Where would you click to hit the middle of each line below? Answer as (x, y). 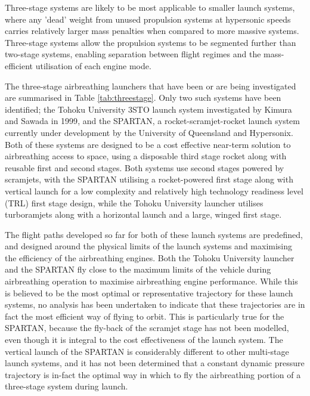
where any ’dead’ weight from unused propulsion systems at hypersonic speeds (148, 19)
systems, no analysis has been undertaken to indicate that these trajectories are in (155, 304)
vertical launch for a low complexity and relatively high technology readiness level (154, 191)
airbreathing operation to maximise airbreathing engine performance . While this (151, 281)
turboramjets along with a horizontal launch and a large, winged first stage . (143, 214)
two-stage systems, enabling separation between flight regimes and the (133, 54)
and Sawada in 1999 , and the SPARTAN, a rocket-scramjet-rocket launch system (152, 121)
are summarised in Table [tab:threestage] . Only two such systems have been (143, 98)
